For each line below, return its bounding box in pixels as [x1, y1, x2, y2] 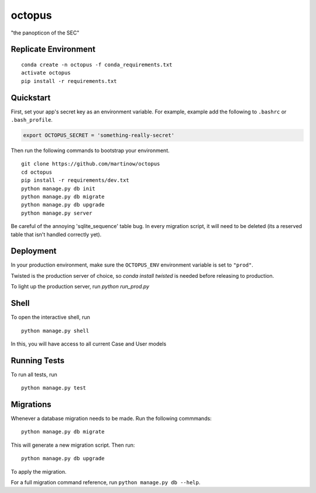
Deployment [11, 246, 57, 256]
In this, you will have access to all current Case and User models [11, 340, 167, 347]
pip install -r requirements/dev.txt [21, 177, 130, 184]
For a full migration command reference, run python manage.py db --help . [11, 479, 201, 486]
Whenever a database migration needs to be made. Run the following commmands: [11, 415, 212, 422]
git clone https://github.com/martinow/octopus [21, 161, 160, 167]
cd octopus [21, 168, 53, 175]
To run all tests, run [11, 371, 58, 378]
